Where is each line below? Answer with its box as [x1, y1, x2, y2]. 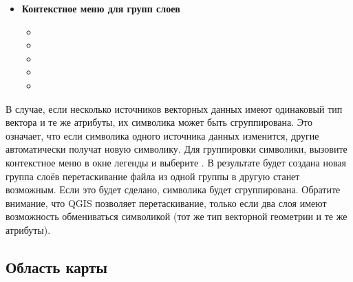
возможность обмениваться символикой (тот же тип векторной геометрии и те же [6, 209, 347, 224]
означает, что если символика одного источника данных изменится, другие [6, 128, 319, 142]
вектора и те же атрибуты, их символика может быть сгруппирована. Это [6, 115, 312, 129]
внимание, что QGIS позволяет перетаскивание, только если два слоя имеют [6, 195, 327, 210]
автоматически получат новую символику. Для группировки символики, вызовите [6, 142, 347, 156]
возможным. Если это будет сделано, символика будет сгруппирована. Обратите [6, 182, 341, 197]
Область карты [6, 256, 107, 277]
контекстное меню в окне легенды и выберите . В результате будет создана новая [6, 155, 346, 169]
